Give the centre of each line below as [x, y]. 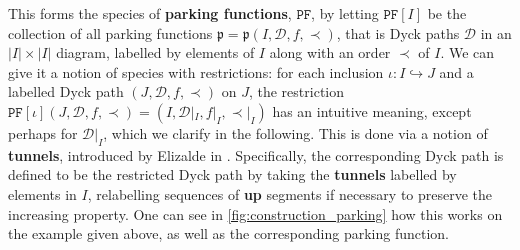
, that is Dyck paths [398, 32]
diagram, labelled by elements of [155, 52]
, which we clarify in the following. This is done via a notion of [295, 132]
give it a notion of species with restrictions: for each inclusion [196, 71]
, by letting [345, 13]
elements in [42, 193]
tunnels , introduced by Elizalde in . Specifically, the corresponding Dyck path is [256, 154]
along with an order [330, 52]
